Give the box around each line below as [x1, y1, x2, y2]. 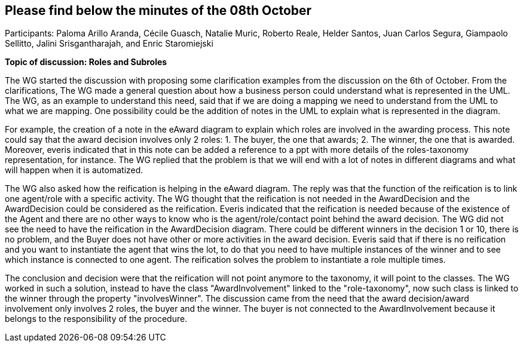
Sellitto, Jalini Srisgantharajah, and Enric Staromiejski [5, 38, 213, 49]
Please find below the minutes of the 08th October [5, 3, 312, 18]
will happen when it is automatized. [5, 165, 143, 176]
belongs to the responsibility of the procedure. [5, 314, 188, 324]
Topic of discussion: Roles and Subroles [5, 57, 167, 67]
